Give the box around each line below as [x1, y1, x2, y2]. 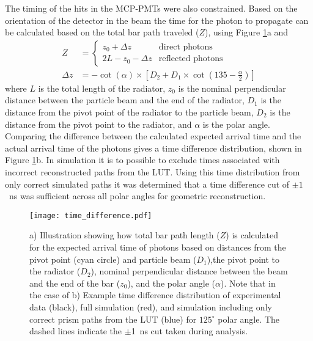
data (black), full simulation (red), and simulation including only [29, 301, 272, 313]
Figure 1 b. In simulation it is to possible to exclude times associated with [5, 153, 280, 166]
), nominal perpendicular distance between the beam [90, 265, 288, 277]
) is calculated [226, 229, 278, 241]
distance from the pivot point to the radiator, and [5, 117, 192, 130]
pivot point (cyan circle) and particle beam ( [29, 252, 197, 265]
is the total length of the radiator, [38, 81, 166, 94]
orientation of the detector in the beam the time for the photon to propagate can [5, 13, 309, 26]
